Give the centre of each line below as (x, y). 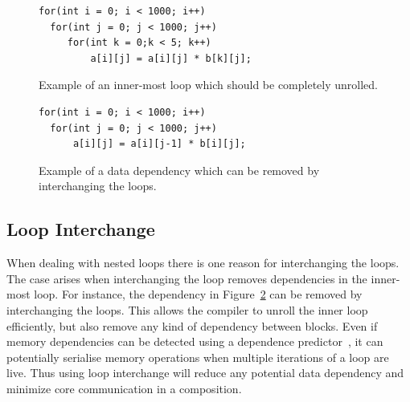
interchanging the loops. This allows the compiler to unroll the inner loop (187, 309)
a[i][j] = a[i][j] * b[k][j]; (171, 58)
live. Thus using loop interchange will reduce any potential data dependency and (205, 373)
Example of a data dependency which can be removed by (179, 170)
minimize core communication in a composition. (124, 388)
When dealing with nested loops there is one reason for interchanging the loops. (203, 263)
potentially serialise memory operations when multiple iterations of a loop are (198, 357)
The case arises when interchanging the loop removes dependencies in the (187, 278)
